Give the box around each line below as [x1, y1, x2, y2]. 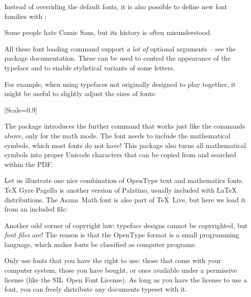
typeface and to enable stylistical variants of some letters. [4, 62, 175, 72]
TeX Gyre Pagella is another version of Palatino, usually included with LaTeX [4, 184, 237, 195]
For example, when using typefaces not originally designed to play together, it [4, 79, 236, 89]
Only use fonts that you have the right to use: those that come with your [4, 255, 221, 265]
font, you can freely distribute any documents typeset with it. [4, 284, 188, 294]
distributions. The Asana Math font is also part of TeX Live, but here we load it [4, 194, 246, 204]
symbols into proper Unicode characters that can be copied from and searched [4, 149, 236, 160]
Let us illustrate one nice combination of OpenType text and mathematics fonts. [4, 175, 244, 185]
